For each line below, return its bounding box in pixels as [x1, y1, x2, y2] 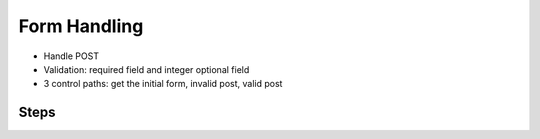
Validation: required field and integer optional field [43, 63, 250, 75]
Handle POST [43, 50, 100, 62]
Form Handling [18, 15, 144, 37]
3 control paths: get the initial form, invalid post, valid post [43, 78, 283, 90]
